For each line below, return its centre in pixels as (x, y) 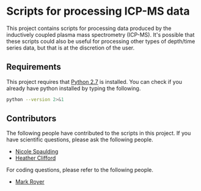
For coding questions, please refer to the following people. (80, 170)
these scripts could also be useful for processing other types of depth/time (101, 41)
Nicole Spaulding (37, 152)
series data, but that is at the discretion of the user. (71, 48)
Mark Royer (30, 182)
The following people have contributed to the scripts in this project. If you (99, 133)
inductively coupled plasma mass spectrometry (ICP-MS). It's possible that (100, 34)
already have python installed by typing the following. (74, 88)
